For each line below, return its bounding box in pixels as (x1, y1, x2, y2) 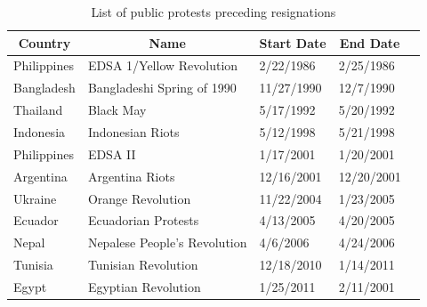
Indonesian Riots (87, 122, 180, 141)
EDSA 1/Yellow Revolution (87, 56, 238, 75)
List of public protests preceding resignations (91, 3, 336, 20)
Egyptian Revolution (87, 277, 201, 295)
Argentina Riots (87, 166, 175, 185)
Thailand (13, 101, 63, 119)
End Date (339, 33, 400, 52)
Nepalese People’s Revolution (87, 233, 247, 252)
